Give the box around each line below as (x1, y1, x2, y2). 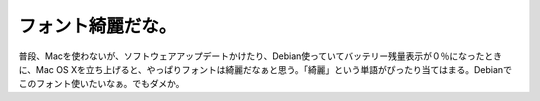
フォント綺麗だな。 (18, 15, 177, 37)
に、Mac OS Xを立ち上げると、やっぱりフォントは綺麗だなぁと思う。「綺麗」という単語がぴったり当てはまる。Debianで (18, 63, 512, 75)
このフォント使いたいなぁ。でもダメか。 (18, 78, 185, 90)
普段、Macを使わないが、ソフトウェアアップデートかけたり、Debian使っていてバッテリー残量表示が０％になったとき (18, 50, 502, 62)
